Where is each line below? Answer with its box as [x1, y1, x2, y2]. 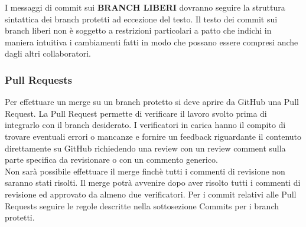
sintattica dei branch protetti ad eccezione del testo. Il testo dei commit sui [5, 12, 278, 25]
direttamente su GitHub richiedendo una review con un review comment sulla [5, 142, 286, 154]
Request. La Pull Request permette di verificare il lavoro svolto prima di [5, 107, 267, 119]
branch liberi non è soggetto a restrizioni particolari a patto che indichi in [5, 24, 272, 37]
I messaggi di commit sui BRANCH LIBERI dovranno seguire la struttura [5, 1, 285, 13]
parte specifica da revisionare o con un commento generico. [5, 153, 218, 166]
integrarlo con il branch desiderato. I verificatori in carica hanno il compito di [5, 119, 286, 131]
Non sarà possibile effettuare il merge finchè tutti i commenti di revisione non [5, 165, 285, 177]
